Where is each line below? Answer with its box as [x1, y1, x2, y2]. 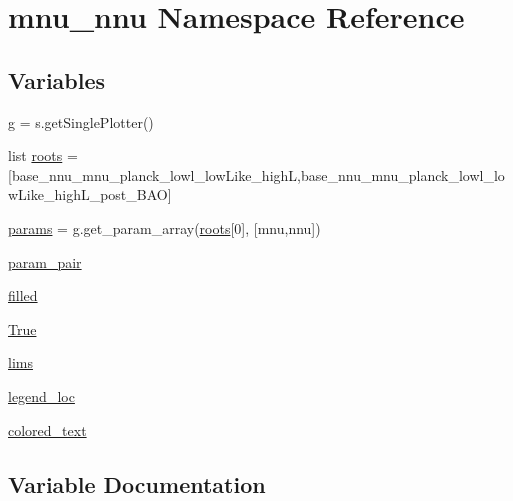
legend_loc [8, 385, 75, 406]
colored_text [8, 419, 87, 440]
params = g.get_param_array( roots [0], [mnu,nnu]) [8, 217, 321, 238]
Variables [8, 64, 106, 95]
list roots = [8, 145, 78, 166]
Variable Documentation [8, 468, 266, 499]
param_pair [8, 251, 82, 272]
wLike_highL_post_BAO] [8, 184, 172, 205]
